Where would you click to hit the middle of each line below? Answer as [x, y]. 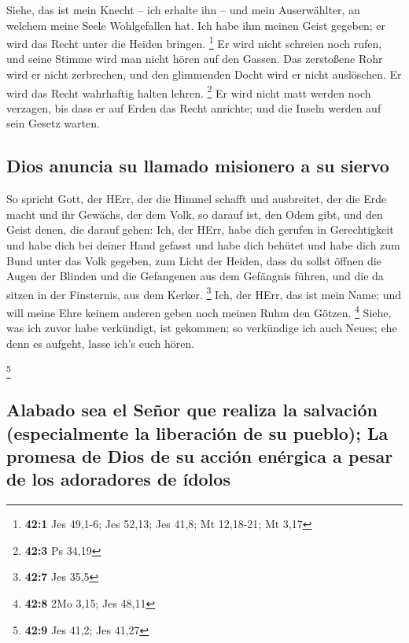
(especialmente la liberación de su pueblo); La [197, 432]
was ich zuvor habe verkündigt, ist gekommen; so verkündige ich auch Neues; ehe [202, 328]
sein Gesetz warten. [53, 123]
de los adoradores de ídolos [118, 479]
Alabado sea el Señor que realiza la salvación [192, 410]
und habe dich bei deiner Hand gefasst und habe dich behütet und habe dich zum [203, 245]
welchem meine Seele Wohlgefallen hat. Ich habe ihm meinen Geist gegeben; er [196, 25]
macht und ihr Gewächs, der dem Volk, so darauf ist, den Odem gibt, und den [195, 214]
